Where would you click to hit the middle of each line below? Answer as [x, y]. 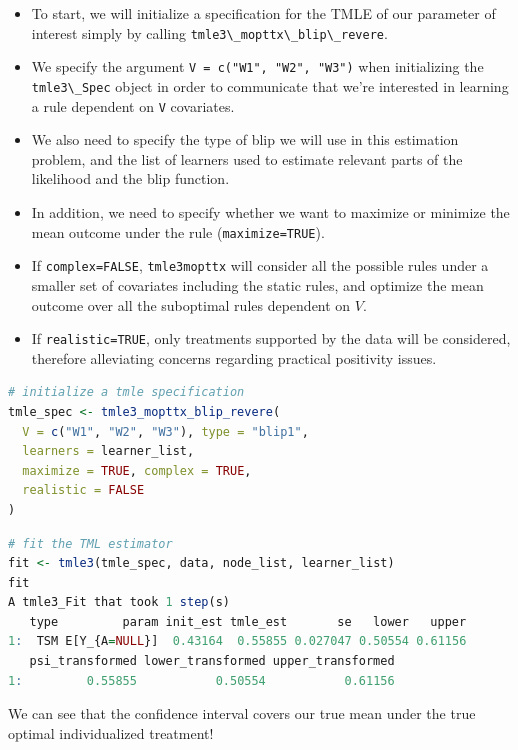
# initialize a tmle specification [126, 392]
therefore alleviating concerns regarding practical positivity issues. [234, 357]
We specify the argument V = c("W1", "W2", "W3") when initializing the [257, 66]
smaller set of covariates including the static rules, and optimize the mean [257, 284]
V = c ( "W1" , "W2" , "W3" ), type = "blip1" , [165, 431]
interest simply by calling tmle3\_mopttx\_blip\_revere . [209, 32]
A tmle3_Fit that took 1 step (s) [119, 602]
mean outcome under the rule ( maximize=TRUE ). [178, 231]
